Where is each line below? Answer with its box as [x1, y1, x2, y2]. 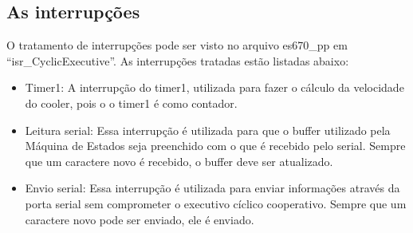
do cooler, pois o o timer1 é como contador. [25, 94, 238, 111]
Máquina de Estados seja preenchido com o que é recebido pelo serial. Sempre [25, 137, 406, 154]
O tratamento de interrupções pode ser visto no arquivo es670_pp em [6, 37, 348, 53]
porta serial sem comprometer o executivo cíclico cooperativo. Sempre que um [25, 195, 407, 211]
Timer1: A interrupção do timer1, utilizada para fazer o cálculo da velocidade [25, 79, 404, 96]
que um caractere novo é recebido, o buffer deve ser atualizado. [25, 152, 333, 169]
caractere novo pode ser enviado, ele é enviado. [25, 211, 254, 227]
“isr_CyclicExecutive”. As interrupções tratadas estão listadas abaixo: [6, 52, 349, 69]
